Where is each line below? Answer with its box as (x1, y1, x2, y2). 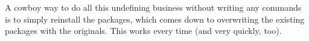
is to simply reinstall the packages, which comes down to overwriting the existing (5, 12, 305, 25)
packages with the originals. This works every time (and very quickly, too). (5, 24, 282, 37)
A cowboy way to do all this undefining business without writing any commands (5, 1, 302, 13)
